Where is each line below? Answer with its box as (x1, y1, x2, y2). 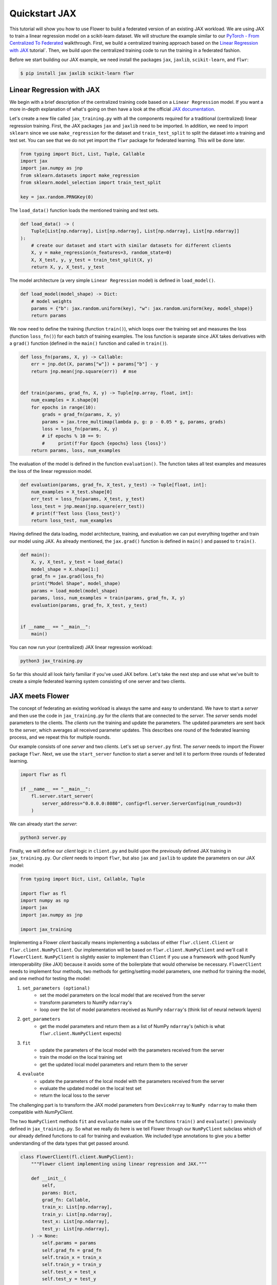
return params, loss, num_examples (31, 448, 121, 453)
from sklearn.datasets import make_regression (20, 172, 140, 178)
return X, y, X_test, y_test (31, 264, 105, 270)
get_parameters (22, 1016, 61, 1022)
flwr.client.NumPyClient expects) (39, 1031, 122, 1037)
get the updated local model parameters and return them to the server (39, 1061, 188, 1068)
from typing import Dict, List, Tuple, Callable (20, 151, 145, 157)
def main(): (20, 552, 51, 558)
